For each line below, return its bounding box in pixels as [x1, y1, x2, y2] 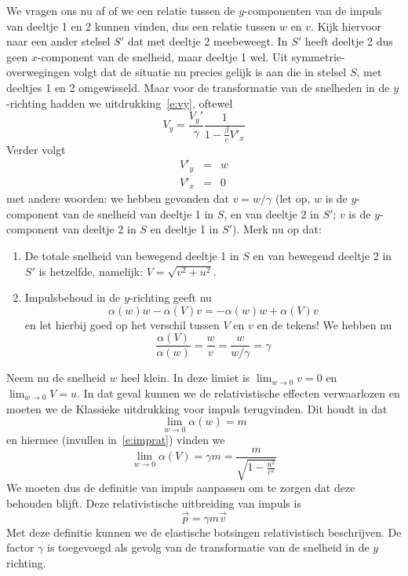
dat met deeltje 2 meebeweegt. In [127, 33, 288, 50]
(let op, [275, 190, 311, 207]
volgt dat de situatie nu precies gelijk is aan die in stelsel [73, 64, 347, 80]
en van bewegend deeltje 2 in [253, 247, 392, 263]
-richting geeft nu [129, 289, 212, 306]
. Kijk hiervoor [311, 17, 382, 34]
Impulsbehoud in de [24, 289, 121, 306]
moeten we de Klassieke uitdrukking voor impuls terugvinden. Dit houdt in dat [6, 400, 388, 416]
